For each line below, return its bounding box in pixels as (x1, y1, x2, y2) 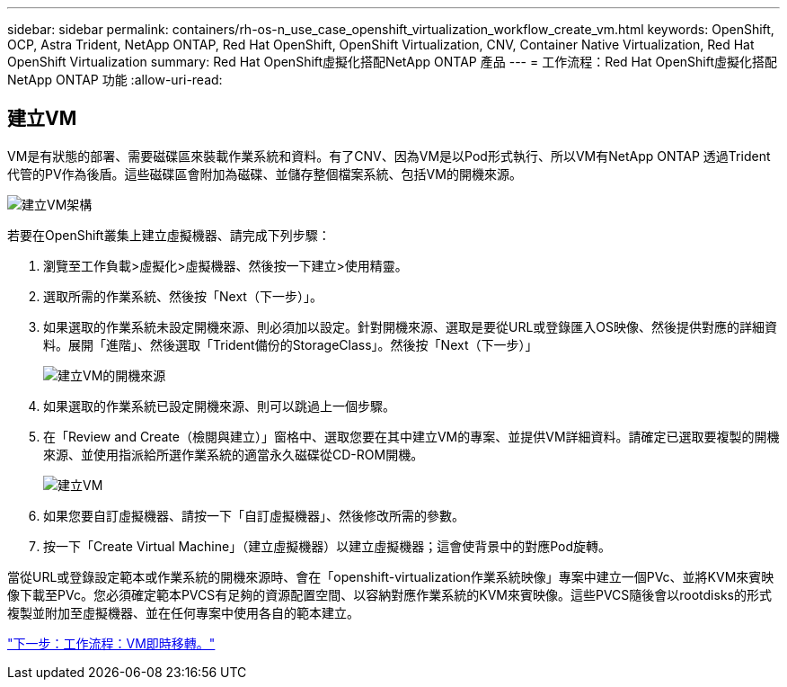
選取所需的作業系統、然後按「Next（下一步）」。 (43, 288, 323, 304)
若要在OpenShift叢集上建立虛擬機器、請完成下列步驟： (7, 227, 331, 243)
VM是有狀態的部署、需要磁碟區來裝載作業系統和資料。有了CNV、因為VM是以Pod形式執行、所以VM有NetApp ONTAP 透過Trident (7, 147, 771, 164)
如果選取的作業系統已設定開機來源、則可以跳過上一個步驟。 (43, 397, 395, 414)
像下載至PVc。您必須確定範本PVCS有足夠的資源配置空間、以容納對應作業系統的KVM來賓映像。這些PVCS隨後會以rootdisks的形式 (7, 586, 772, 602)
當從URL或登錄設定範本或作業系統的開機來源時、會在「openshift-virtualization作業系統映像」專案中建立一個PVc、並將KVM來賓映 (7, 568, 774, 584)
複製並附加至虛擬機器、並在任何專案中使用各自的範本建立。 (7, 604, 359, 620)
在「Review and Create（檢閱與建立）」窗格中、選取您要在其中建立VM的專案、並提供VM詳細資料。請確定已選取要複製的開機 (43, 428, 780, 444)
